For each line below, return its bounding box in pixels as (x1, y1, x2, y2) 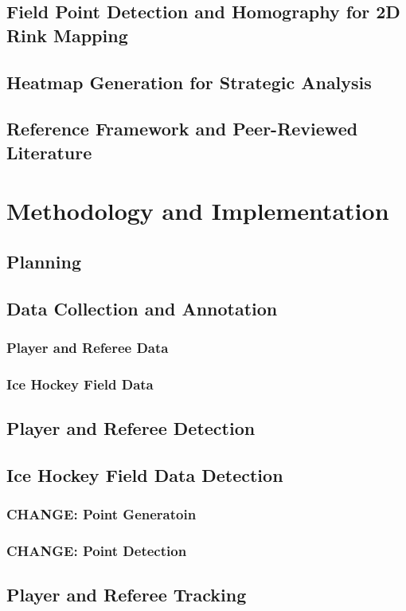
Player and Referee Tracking (6, 582, 247, 607)
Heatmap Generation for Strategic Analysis (6, 69, 372, 94)
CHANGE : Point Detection (6, 541, 187, 561)
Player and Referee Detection (6, 416, 256, 441)
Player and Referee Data (6, 337, 169, 357)
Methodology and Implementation (6, 194, 389, 227)
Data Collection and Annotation (6, 296, 278, 320)
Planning (6, 249, 81, 273)
